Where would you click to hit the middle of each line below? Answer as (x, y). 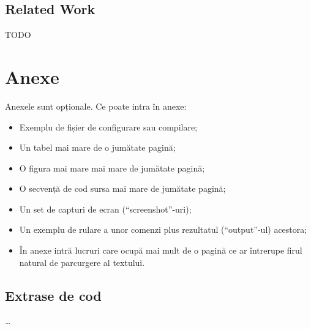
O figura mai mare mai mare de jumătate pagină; (112, 168)
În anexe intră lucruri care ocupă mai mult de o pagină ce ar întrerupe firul (161, 250)
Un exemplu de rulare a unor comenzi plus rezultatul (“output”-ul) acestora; (163, 229)
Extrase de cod (53, 295)
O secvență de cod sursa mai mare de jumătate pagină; (122, 188)
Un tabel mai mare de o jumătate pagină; (97, 147)
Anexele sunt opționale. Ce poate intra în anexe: (96, 106)
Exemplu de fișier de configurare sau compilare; (108, 127)
